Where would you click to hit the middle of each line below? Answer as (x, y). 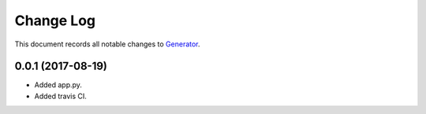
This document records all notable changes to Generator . (107, 44)
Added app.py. (58, 85)
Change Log (55, 20)
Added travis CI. (60, 96)
